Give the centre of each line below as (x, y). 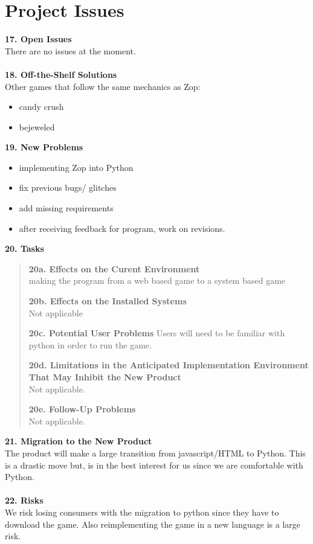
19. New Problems (44, 147)
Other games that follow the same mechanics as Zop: (103, 86)
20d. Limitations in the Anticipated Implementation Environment (169, 365)
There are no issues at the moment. (70, 50)
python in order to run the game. (90, 344)
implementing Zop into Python (76, 167)
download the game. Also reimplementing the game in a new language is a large (153, 524)
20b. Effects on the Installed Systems (108, 301)
